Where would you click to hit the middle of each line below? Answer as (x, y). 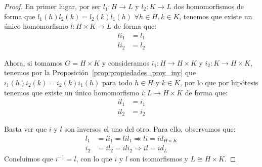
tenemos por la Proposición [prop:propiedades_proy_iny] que (100, 72)
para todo (117, 82)
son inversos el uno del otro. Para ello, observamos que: (150, 129)
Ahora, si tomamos (33, 62)
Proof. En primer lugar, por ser (52, 6)
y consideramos (125, 62)
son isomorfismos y (159, 158)
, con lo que (94, 158)
